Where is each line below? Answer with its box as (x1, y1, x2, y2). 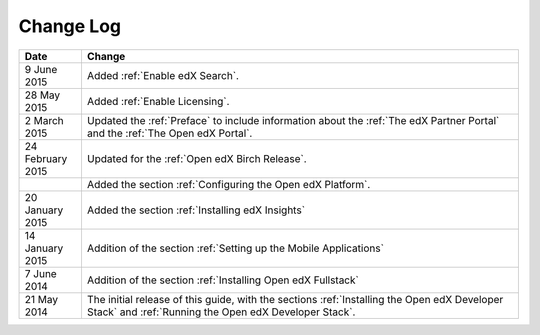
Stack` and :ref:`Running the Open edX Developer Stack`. (86, 305, 356, 319)
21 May (24, 292, 59, 306)
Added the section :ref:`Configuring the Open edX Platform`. (86, 177, 371, 191)
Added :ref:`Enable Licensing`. (86, 94, 230, 108)
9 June (24, 62, 58, 76)
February (24, 151, 68, 165)
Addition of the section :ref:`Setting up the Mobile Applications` (86, 241, 385, 255)
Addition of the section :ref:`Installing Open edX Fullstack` (86, 273, 359, 287)
